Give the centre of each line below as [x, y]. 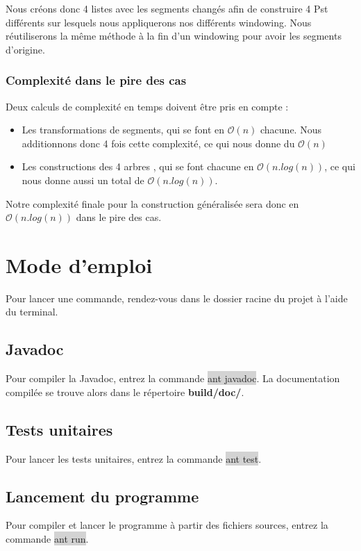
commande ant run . [47, 539]
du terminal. [32, 312]
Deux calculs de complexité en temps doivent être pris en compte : [147, 106]
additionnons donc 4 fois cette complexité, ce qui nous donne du [158, 143]
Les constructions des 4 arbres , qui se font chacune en [138, 166]
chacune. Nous [291, 130]
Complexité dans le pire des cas [96, 80]
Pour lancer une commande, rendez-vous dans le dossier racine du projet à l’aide [177, 298]
